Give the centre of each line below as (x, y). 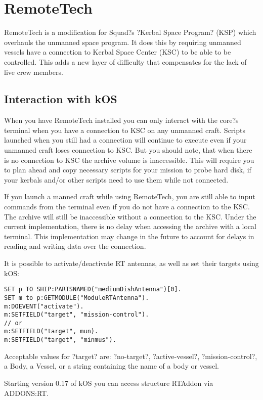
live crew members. (34, 72)
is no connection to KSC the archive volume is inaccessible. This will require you (129, 160)
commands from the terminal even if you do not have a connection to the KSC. (127, 207)
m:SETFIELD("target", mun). (51, 331)
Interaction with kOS (61, 99)
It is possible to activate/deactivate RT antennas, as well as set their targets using (131, 263)
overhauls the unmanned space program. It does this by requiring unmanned (123, 42)
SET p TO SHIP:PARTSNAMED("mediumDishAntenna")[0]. (93, 290)
